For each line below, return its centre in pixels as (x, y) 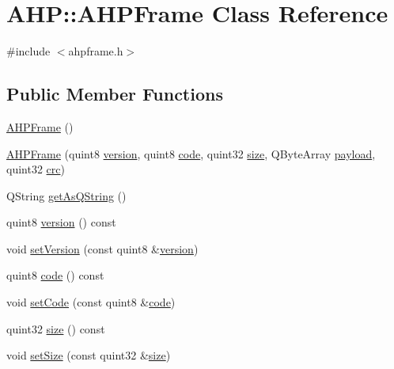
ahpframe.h (96, 51)
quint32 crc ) (36, 169)
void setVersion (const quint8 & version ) (102, 248)
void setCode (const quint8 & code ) (91, 302)
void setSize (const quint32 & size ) (89, 355)
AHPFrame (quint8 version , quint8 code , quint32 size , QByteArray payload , (191, 153)
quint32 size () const (56, 328)
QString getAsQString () (66, 195)
